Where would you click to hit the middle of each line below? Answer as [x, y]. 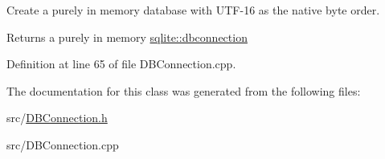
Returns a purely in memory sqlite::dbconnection [127, 37]
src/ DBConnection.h [57, 118]
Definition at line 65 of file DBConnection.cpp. [121, 64]
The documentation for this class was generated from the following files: [184, 90]
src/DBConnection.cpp [63, 144]
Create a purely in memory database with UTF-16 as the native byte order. [193, 10]
